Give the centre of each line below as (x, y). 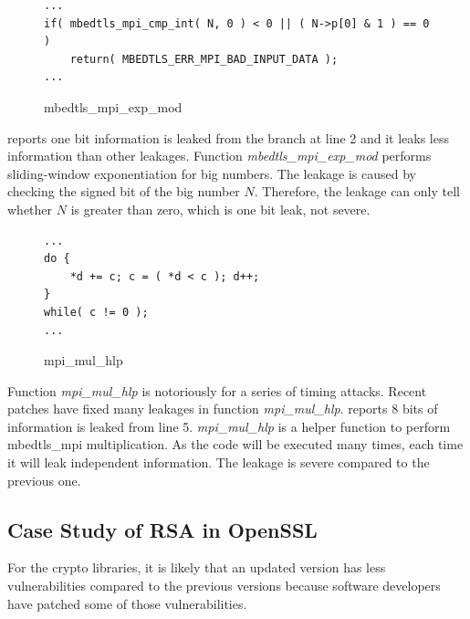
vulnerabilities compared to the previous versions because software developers (224, 586)
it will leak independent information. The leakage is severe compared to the (219, 462)
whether (30, 209)
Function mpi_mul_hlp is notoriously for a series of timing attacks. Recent (217, 390)
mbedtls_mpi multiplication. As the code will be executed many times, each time (235, 444)
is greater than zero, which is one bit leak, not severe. (220, 209)
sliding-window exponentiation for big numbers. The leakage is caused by (212, 173)
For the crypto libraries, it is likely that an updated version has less (197, 567)
